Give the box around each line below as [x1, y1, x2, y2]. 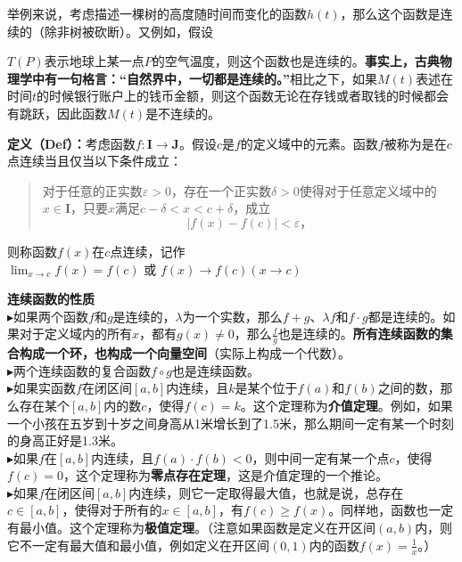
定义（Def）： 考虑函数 [7, 134, 136, 152]
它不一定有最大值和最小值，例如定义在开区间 [7, 535, 269, 554]
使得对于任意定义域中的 [299, 181, 437, 200]
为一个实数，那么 [182, 306, 283, 325]
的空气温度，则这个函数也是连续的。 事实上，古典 [152, 52, 440, 70]
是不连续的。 [145, 103, 221, 122]
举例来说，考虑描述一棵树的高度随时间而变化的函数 [7, 4, 307, 22]
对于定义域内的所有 [19, 324, 132, 343]
